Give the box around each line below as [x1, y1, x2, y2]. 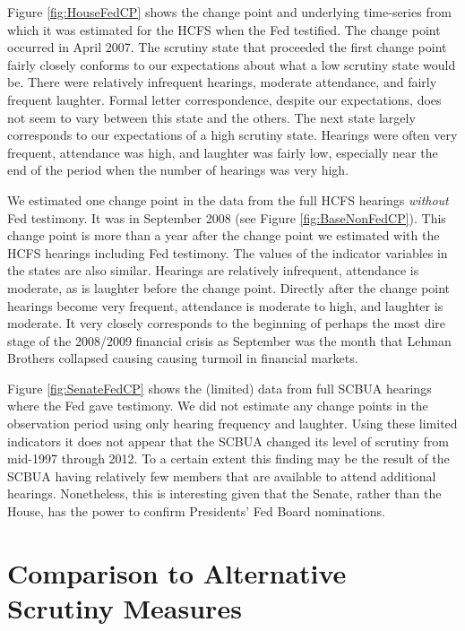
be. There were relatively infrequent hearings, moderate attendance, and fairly [7, 73, 437, 91]
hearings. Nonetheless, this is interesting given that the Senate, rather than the [7, 484, 442, 503]
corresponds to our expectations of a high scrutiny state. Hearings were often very [7, 125, 458, 144]
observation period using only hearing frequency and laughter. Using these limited [7, 414, 458, 433]
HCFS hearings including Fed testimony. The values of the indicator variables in [7, 243, 448, 262]
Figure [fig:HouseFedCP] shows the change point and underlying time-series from [7, 3, 452, 21]
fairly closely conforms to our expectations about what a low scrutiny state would [7, 55, 456, 73]
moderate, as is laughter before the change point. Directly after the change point [7, 278, 451, 297]
